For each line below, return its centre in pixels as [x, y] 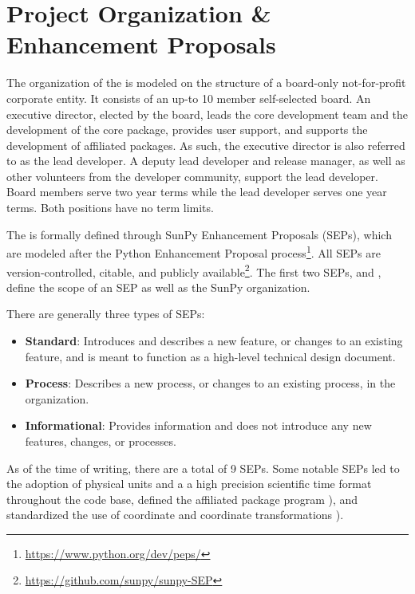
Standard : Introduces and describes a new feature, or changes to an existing [214, 340]
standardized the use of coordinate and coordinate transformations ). [175, 515]
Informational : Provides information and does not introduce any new [198, 425]
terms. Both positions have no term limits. [110, 208]
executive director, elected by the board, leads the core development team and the [207, 114]
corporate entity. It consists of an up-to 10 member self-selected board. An [189, 98]
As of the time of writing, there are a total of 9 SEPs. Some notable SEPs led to [203, 468]
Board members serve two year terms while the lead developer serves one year [197, 192]
